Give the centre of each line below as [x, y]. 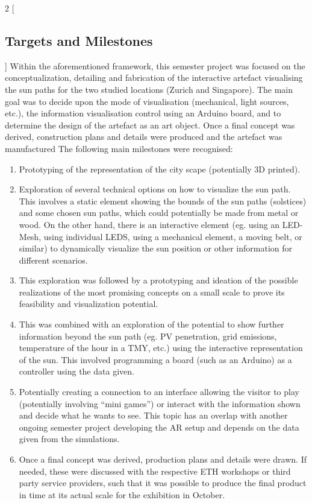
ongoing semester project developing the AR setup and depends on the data [159, 427]
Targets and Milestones [79, 40]
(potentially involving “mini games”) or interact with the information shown [160, 403]
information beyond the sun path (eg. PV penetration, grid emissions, [148, 336]
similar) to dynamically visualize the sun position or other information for [156, 248]
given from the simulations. [69, 439]
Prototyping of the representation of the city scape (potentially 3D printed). [160, 169]
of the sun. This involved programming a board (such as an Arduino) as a [155, 359]
